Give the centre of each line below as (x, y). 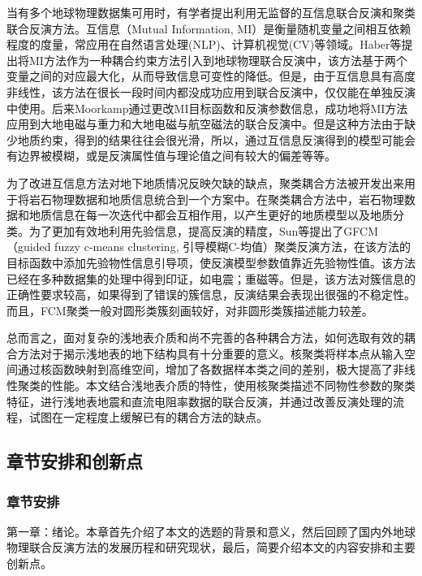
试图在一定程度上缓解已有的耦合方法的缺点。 (148, 417)
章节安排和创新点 (75, 461)
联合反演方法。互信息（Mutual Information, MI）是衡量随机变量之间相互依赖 (209, 28)
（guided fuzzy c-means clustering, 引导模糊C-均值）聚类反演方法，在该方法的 (209, 247)
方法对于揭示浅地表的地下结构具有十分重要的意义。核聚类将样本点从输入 (211, 353)
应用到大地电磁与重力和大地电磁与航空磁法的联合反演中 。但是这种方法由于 (205, 124)
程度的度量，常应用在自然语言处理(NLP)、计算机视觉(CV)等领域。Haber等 (204, 44)
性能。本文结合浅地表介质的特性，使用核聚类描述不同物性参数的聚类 (233, 385)
